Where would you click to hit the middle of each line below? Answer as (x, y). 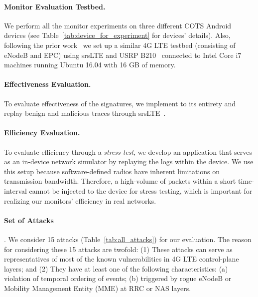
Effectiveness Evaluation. (48, 84)
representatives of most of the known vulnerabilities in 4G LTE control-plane (122, 259)
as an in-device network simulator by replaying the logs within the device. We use (129, 161)
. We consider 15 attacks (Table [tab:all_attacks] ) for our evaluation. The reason (128, 239)
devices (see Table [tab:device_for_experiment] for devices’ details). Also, (117, 35)
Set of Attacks (29, 220)
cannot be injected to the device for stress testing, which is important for (141, 190)
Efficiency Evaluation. (42, 133)
